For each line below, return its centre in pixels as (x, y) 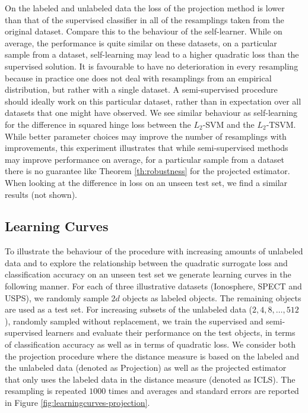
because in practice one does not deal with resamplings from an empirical (138, 78)
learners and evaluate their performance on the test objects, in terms (170, 332)
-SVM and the (228, 124)
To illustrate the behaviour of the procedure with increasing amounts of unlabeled (154, 251)
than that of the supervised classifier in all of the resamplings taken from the (145, 19)
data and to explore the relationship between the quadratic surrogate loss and (146, 262)
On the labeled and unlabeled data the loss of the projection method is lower (145, 8)
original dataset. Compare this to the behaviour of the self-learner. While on (144, 31)
